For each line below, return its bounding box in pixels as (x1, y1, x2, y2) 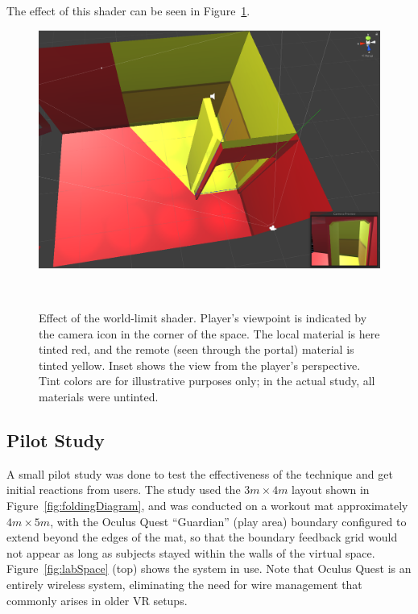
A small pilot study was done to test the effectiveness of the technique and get (6, 465, 393, 482)
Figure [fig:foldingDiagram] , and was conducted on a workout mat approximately (6, 496, 408, 513)
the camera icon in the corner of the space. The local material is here (39, 325, 380, 342)
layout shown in (292, 481, 370, 498)
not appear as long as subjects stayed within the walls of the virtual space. (6, 544, 375, 561)
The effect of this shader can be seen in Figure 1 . (6, 2, 250, 19)
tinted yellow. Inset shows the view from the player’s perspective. (39, 356, 361, 373)
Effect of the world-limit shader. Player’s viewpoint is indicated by (39, 309, 367, 326)
